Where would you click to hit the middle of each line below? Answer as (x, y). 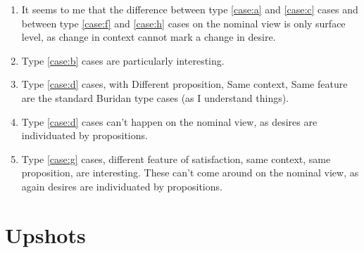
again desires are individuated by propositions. (122, 186)
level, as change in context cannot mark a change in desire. (149, 37)
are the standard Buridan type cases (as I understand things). (155, 97)
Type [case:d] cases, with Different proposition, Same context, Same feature (184, 84)
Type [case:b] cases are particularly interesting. (123, 60)
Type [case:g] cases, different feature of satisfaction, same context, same (176, 158)
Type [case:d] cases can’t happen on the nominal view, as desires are (169, 121)
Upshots (45, 234)
